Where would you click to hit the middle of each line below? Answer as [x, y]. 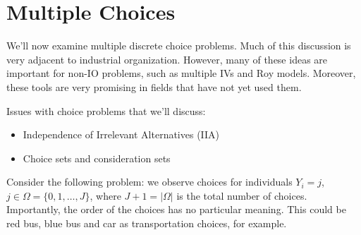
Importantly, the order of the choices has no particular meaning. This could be [176, 209]
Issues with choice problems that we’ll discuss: [106, 110]
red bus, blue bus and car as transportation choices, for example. [147, 223]
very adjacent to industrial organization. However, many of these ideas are [167, 59]
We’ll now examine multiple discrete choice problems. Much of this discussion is [179, 46]
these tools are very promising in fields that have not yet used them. [154, 86]
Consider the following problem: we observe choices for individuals [149, 182]
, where [105, 195]
